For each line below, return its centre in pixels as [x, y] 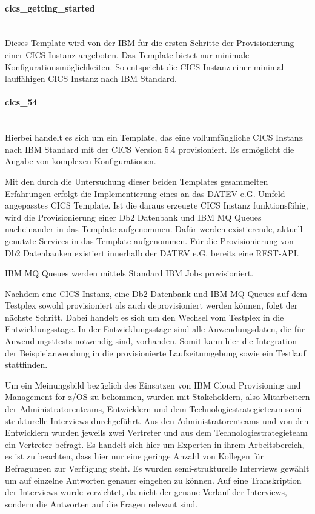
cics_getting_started [50, 8]
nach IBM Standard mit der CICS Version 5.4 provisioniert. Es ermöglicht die [150, 149]
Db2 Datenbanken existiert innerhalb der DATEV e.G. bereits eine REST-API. [152, 252]
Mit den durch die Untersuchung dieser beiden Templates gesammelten [137, 181]
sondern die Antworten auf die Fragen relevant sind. [101, 503]
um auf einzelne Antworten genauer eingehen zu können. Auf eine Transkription [153, 480]
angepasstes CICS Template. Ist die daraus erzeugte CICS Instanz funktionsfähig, [157, 205]
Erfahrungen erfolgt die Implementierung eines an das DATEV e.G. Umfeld [145, 193]
